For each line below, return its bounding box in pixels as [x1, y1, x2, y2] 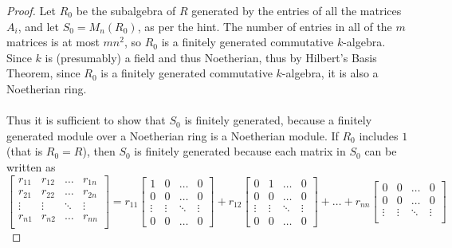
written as [6, 158, 56, 175]
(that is [6, 143, 43, 159]
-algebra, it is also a [281, 65, 379, 81]
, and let [18, 18, 60, 34]
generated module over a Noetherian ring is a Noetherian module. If [6, 127, 339, 144]
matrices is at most [6, 33, 100, 50]
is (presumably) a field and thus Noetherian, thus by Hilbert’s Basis [45, 49, 377, 65]
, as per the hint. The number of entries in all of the [137, 18, 392, 34]
